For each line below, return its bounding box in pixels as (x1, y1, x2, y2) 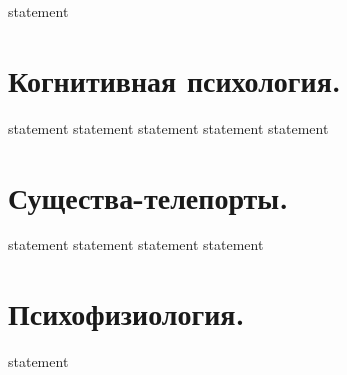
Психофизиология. (8, 293, 245, 334)
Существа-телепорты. (8, 176, 289, 217)
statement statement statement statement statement (8, 117, 329, 138)
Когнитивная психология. (8, 59, 341, 100)
